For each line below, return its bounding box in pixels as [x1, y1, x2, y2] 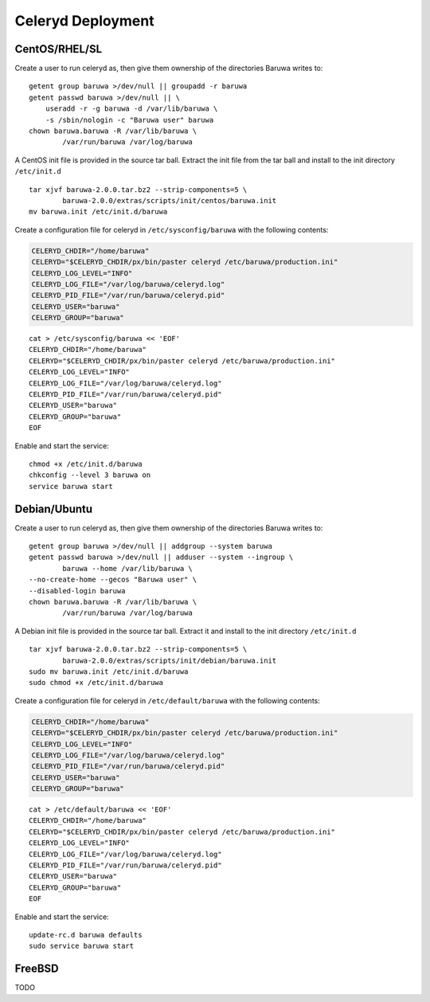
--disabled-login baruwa [29, 586, 126, 595]
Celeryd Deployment [14, 12, 154, 29]
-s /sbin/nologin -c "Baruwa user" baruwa [45, 115, 214, 124]
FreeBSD [14, 962, 59, 976]
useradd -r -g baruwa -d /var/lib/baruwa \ [45, 104, 218, 113]
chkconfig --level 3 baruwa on [29, 471, 151, 479]
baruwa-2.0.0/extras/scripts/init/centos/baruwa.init [62, 196, 277, 205]
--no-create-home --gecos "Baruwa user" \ [29, 575, 197, 585]
